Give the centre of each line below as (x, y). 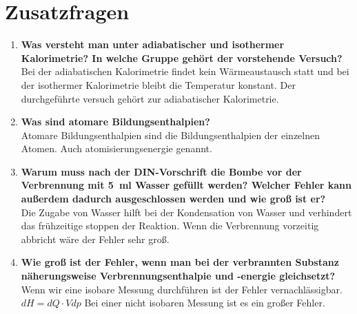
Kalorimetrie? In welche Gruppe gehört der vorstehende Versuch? (182, 57)
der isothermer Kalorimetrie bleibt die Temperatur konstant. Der (158, 84)
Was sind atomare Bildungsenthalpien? (115, 122)
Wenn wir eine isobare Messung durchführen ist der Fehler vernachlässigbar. (182, 289)
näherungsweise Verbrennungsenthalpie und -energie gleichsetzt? (178, 276)
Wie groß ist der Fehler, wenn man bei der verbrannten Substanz (180, 262)
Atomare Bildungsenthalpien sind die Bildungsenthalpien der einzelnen (170, 135)
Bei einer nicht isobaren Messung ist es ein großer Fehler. (205, 303)
